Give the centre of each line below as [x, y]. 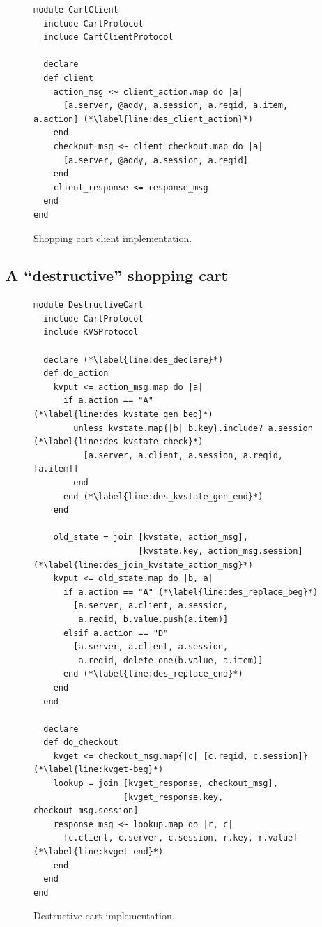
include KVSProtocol [91, 332]
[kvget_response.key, [173, 797]
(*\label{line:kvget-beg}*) [99, 770]
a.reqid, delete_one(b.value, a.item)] [171, 660]
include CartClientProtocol [108, 37]
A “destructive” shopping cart [117, 275]
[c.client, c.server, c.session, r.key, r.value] [181, 838]
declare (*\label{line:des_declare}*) [133, 360]
